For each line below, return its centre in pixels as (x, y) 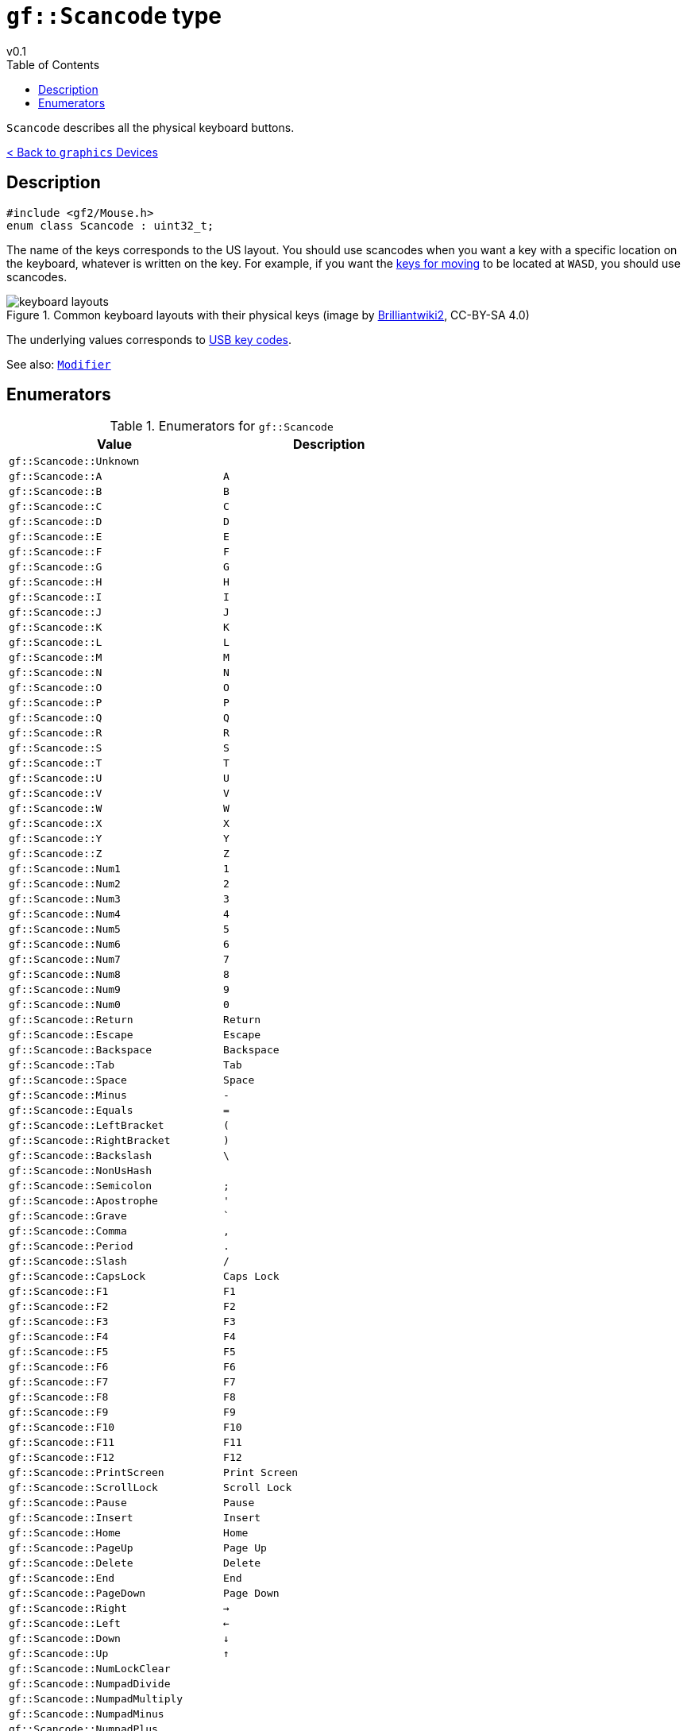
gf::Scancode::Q (56, 718)
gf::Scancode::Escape (71, 1035)
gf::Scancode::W (56, 809)
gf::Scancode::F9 (59, 1412)
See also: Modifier (59, 364)
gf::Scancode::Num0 (65, 1005)
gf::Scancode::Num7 (65, 960)
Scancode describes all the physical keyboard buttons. (151, 127)
